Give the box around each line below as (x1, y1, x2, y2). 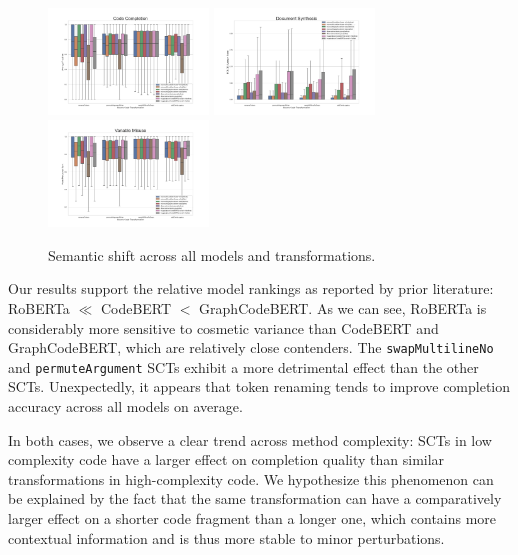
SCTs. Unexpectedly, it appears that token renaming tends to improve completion (8, 376, 511, 397)
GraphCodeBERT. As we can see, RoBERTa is (199, 297, 487, 318)
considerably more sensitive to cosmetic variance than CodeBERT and (8, 317, 439, 338)
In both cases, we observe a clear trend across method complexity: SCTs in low (8, 429, 492, 450)
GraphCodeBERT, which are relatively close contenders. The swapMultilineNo (8, 337, 494, 358)
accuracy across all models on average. (8, 396, 243, 417)
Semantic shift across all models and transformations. (48, 244, 376, 265)
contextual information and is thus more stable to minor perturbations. (8, 527, 445, 548)
